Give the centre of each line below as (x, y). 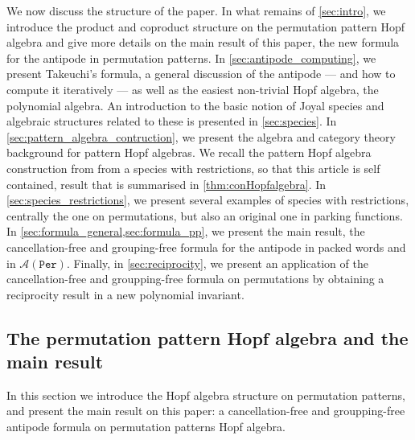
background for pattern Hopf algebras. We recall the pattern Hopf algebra (189, 152)
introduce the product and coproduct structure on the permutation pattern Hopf (206, 26)
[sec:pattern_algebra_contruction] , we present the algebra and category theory (201, 136)
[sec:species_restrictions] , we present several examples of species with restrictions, (208, 200)
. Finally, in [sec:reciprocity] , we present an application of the (217, 263)
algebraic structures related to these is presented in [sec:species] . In (172, 121)
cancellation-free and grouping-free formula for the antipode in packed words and (206, 247)
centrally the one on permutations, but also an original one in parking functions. (205, 215)
